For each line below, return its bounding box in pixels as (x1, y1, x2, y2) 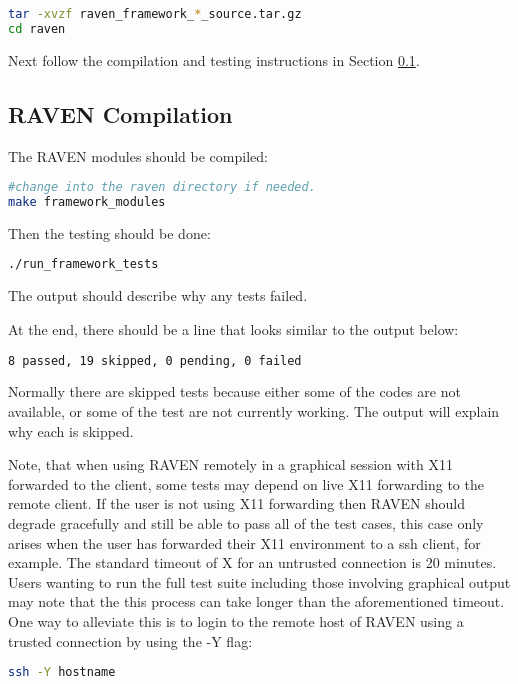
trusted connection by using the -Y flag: (8, 630, 253, 651)
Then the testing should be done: (8, 222, 211, 243)
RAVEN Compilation (8, 98, 233, 129)
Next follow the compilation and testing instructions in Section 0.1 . (8, 49, 420, 70)
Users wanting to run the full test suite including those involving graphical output (8, 571, 511, 592)
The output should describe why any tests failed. (8, 285, 308, 306)
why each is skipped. (8, 420, 134, 441)
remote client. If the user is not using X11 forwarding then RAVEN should (8, 493, 466, 514)
